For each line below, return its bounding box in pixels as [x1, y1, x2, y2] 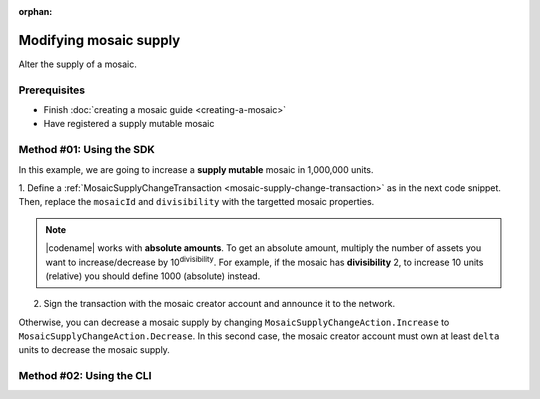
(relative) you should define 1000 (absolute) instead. [45, 270, 261, 282]
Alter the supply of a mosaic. [18, 58, 137, 70]
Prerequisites [18, 83, 85, 97]
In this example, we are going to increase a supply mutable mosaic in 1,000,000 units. [18, 163, 374, 175]
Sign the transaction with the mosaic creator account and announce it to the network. [43, 298, 396, 310]
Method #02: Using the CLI [18, 369, 152, 383]
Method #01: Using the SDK [18, 143, 155, 157]
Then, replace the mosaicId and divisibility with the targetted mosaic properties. [18, 196, 375, 208]
